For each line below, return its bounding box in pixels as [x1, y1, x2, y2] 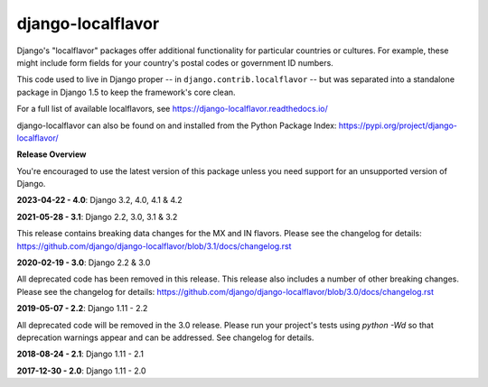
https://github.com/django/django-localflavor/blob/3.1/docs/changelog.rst [16, 240, 292, 252]
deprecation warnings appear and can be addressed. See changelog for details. [16, 332, 314, 343]
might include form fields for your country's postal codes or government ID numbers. [16, 57, 333, 68]
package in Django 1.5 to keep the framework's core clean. [16, 87, 236, 97]
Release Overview [16, 149, 87, 160]
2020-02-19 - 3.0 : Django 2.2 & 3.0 [16, 257, 151, 268]
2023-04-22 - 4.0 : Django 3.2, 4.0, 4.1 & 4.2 [16, 195, 183, 206]
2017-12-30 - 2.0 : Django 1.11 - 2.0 [16, 365, 146, 376]
